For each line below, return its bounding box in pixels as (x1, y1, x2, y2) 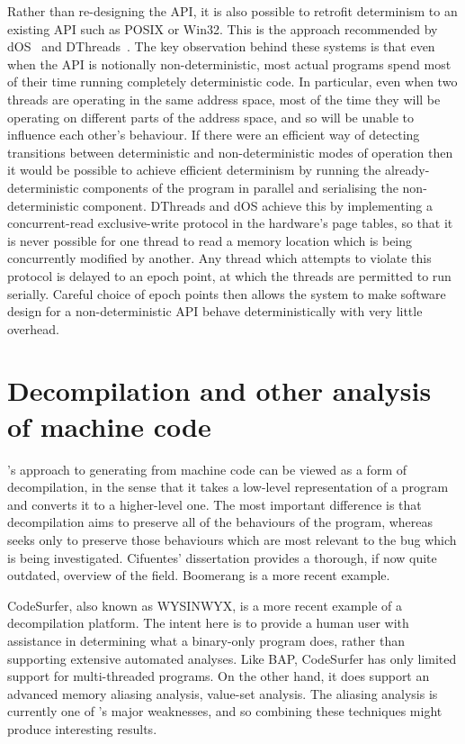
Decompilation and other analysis (7, 372, 432, 409)
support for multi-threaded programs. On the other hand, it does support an (7, 667, 430, 685)
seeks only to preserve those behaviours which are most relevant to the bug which (7, 530, 457, 549)
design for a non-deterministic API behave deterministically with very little (7, 302, 423, 321)
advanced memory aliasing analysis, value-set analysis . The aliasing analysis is (7, 684, 438, 703)
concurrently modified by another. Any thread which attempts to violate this (7, 249, 432, 268)
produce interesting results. (7, 719, 157, 738)
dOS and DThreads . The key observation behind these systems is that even (7, 37, 435, 56)
